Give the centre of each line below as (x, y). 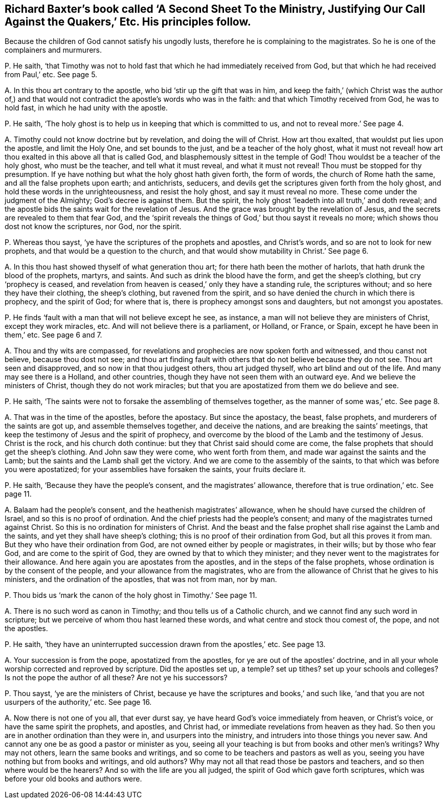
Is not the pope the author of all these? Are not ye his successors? (116, 678)
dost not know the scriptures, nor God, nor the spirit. (93, 227)
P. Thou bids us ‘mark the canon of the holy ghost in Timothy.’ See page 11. (131, 595)
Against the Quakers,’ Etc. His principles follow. (128, 22)
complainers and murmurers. (53, 50)
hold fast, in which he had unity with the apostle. (86, 108)
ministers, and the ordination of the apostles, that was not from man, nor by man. (141, 579)
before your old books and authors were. (73, 779)
